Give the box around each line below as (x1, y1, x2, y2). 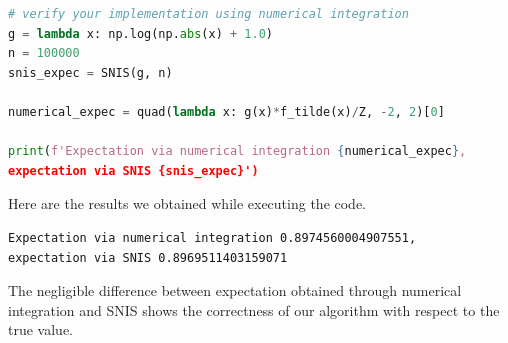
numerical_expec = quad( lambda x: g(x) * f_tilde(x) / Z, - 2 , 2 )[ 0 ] (8, 104, 445, 119)
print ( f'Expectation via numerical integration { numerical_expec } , (8, 144, 467, 159)
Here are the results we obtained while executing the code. (8, 193, 367, 214)
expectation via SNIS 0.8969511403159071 (8, 250, 288, 265)
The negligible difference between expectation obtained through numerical (8, 280, 462, 301)
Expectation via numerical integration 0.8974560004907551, (8, 230, 417, 245)
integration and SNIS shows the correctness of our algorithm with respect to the (8, 299, 500, 320)
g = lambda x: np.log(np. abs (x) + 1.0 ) (8, 26, 273, 41)
